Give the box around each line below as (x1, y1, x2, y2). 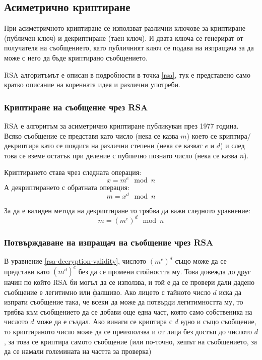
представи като (4, 266, 50, 276)
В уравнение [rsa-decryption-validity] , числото (4, 256, 147, 266)
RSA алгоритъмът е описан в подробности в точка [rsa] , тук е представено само (4, 69, 250, 80)
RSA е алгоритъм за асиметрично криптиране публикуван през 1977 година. (4, 120, 239, 131)
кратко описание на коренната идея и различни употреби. (4, 79, 180, 90)
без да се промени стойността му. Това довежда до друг (78, 266, 251, 276)
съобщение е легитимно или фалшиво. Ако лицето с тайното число (4, 286, 211, 297)
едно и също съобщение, (180, 316, 256, 327)
